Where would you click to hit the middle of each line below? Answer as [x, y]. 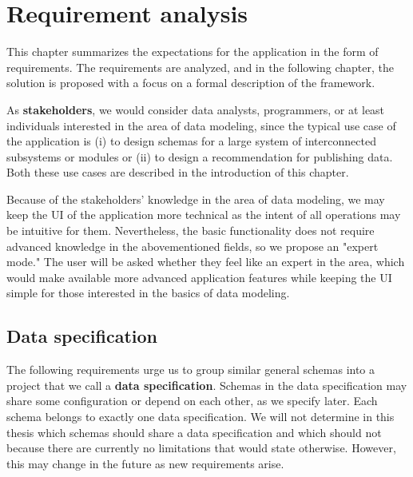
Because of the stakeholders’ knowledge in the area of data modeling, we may [196, 199]
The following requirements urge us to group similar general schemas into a [191, 370]
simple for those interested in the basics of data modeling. [148, 293]
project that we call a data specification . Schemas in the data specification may [207, 385]
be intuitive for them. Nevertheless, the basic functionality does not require [191, 231]
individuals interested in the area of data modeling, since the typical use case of [201, 125]
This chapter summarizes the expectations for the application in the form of [193, 52]
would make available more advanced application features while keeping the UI [199, 277]
